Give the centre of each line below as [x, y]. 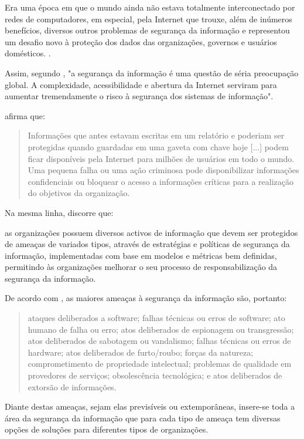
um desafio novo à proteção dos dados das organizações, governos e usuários [141, 41]
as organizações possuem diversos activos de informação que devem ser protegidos [151, 232]
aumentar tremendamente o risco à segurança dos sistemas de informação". [139, 96]
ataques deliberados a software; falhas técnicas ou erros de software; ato [156, 318]
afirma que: [25, 115]
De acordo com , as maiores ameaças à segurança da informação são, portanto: [146, 298]
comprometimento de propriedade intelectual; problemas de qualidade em [160, 364]
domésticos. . [28, 53]
